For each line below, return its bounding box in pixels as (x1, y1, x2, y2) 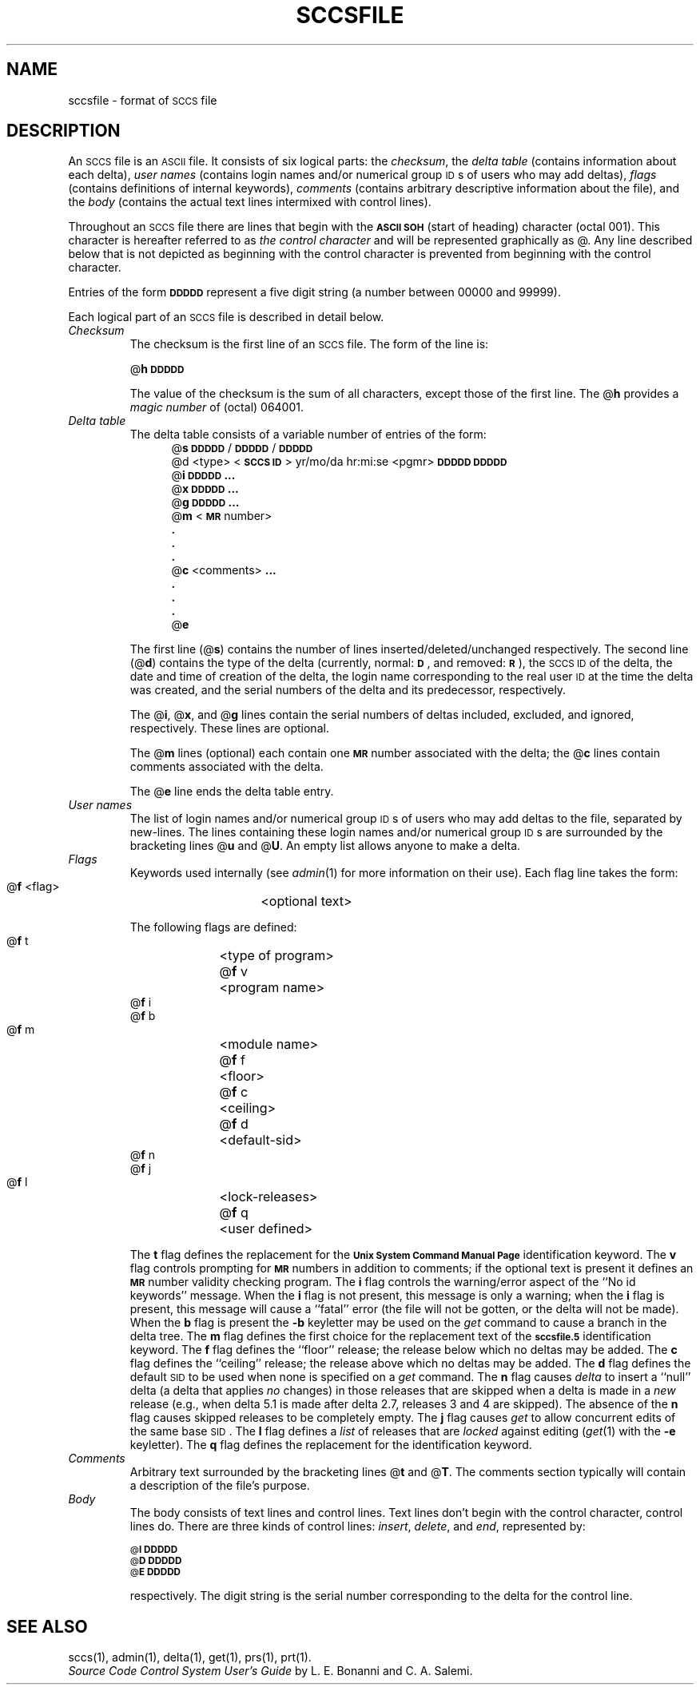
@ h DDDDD (129, 362, 185, 376)
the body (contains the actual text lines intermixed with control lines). (68, 195, 432, 209)
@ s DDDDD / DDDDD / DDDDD (171, 441, 313, 455)
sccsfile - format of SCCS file (68, 93, 217, 107)
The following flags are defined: (129, 920, 297, 935)
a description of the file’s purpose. (129, 1479, 310, 1493)
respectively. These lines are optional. (129, 721, 329, 736)
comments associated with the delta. (129, 760, 324, 774)
